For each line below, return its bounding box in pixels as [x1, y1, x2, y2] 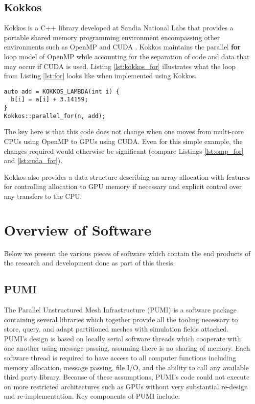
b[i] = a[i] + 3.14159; [11, 96, 88, 103]
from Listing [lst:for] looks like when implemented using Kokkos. [4, 71, 197, 81]
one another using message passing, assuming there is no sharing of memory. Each [4, 343, 250, 353]
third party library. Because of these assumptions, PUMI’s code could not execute [4, 372, 250, 382]
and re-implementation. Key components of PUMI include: [4, 391, 180, 401]
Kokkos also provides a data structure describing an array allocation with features [4, 171, 250, 182]
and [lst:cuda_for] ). [4, 155, 63, 166]
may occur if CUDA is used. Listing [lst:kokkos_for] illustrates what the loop [4, 61, 236, 71]
